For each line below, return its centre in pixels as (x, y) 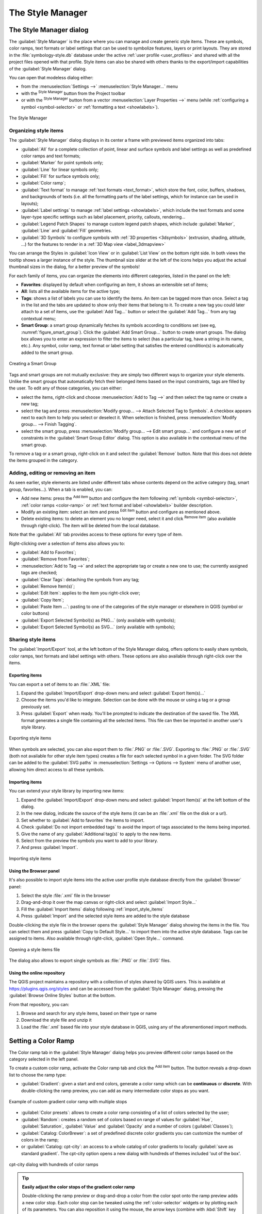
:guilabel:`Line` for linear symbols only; (60, 169)
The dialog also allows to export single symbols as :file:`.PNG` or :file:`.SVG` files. (90, 961)
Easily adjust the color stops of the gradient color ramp (79, 1187)
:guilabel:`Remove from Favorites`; (55, 559)
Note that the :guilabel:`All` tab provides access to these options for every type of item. (96, 535)
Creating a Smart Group (33, 364)
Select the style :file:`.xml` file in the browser (65, 895)
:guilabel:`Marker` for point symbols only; (62, 163)
